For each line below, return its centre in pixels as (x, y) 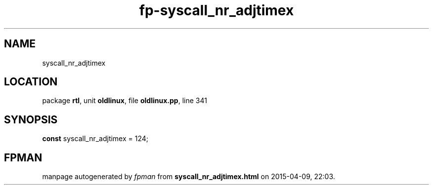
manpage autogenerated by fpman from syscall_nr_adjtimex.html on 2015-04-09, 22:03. (189, 177)
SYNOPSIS (31, 119)
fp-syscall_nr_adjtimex (216, 10)
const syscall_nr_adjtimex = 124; (95, 139)
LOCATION (31, 82)
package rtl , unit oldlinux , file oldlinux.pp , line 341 (125, 101)
